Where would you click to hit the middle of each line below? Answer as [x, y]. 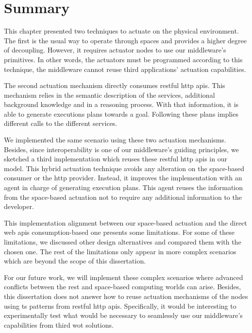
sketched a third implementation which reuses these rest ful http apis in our [116, 159]
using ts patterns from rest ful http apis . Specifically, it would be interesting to [120, 306]
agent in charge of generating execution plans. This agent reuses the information [124, 187]
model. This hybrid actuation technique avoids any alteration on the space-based [124, 168]
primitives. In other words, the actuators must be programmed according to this [123, 59]
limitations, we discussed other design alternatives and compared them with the [123, 242]
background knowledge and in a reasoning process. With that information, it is [121, 104]
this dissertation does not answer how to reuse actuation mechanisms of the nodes [126, 296]
